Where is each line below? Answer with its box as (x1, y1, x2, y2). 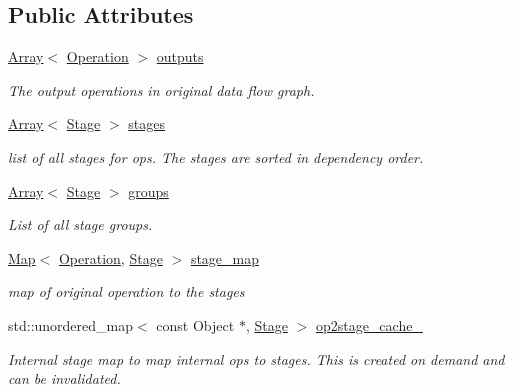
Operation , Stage (58, 247, 163, 268)
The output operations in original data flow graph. (8, 79, 315, 100)
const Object (156, 314, 235, 335)
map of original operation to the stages (8, 281, 245, 302)
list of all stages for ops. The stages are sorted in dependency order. (8, 146, 424, 167)
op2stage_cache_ (315, 314, 423, 335)
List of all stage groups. (8, 214, 153, 235)
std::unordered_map (8, 314, 134, 335)
